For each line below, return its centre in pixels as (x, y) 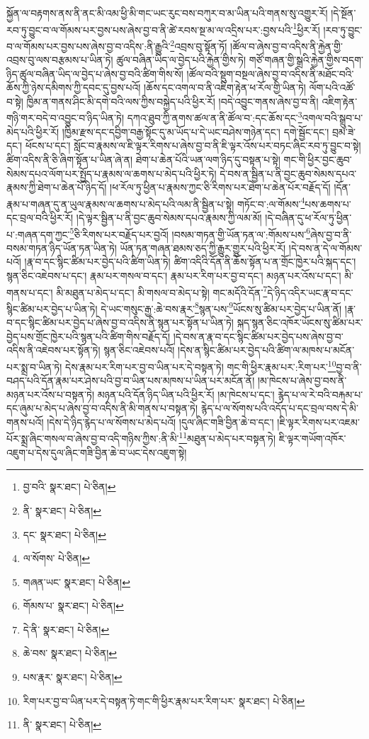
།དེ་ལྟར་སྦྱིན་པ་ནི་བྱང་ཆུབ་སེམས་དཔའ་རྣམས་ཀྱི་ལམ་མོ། (169, 217)
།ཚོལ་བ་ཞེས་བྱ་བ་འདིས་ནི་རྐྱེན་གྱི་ (286, 46)
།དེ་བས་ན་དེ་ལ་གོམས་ (325, 247)
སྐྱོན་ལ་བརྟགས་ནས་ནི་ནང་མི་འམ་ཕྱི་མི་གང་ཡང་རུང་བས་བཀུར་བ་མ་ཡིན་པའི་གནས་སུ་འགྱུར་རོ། (167, 13)
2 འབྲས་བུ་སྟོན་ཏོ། (199, 45)
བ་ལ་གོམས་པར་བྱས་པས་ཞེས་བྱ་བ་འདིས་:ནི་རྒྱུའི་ (89, 46)
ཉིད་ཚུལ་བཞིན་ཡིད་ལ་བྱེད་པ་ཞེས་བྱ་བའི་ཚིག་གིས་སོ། (95, 73)
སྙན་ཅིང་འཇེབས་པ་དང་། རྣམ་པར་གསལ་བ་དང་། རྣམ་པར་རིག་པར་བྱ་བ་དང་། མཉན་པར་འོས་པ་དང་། (174, 275)
